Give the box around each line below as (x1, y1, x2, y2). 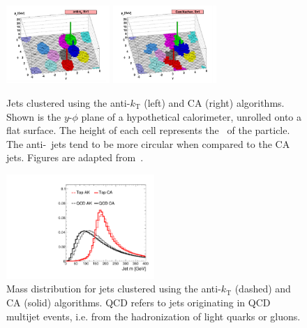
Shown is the (6, 109, 61, 124)
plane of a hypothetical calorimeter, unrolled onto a (81, 109, 302, 124)
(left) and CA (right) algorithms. (144, 96, 285, 110)
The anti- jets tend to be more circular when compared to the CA (6, 136, 290, 151)
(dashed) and (234, 281, 291, 296)
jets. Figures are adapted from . (6, 150, 144, 165)
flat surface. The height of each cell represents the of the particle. (6, 123, 290, 137)
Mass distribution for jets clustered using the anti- (6, 281, 221, 296)
